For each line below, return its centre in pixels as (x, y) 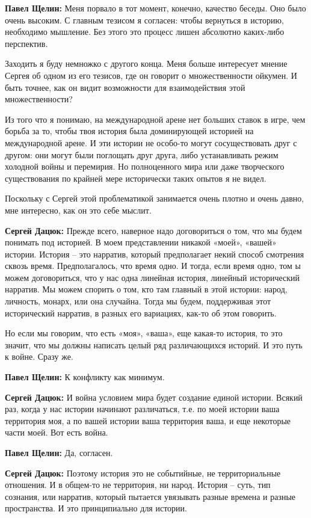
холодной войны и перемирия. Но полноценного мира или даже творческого (145, 166)
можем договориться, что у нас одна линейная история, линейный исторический (152, 277)
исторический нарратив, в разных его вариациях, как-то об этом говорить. (141, 313)
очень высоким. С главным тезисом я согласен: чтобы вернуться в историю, (144, 20)
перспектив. (26, 43)
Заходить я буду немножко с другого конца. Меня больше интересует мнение (146, 63)
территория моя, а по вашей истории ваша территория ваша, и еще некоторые (148, 420)
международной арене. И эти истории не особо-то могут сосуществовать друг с (151, 142)
